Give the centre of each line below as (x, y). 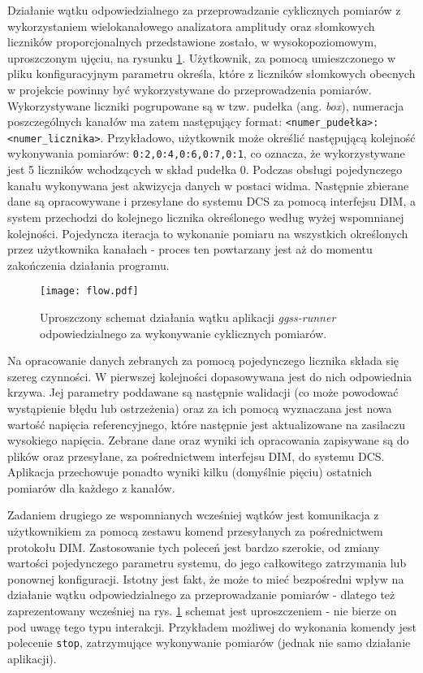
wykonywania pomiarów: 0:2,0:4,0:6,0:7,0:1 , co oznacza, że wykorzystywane (206, 153)
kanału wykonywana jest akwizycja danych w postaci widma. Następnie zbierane (208, 185)
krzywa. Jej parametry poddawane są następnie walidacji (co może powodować (203, 392)
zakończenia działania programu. (88, 265)
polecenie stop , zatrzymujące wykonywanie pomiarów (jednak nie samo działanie (209, 643)
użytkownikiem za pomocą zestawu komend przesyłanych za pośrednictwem (195, 531)
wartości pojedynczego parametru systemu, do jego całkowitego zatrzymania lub (207, 563)
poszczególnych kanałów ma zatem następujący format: (145, 122)
